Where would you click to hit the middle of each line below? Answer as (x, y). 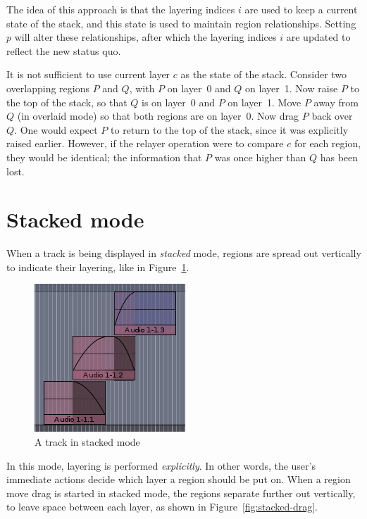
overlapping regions (48, 88)
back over (332, 116)
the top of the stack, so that (67, 102)
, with (142, 88)
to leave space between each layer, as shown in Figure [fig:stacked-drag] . (162, 507)
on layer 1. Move (265, 102)
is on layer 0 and (179, 102)
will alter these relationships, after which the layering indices (145, 37)
